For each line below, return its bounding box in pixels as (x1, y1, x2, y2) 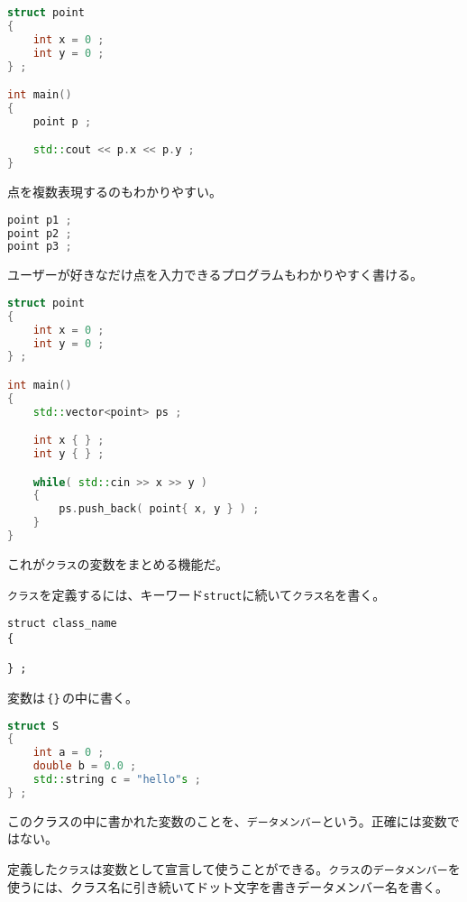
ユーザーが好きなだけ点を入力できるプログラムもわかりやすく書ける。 (7, 265, 424, 284)
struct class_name (7, 617, 117, 630)
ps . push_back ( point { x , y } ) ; (59, 502, 260, 516)
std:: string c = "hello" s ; (32, 773, 201, 787)
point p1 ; (7, 213, 72, 226)
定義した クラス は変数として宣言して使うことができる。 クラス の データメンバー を (7, 860, 461, 879)
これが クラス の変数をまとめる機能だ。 (7, 554, 229, 573)
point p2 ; (7, 226, 72, 240)
